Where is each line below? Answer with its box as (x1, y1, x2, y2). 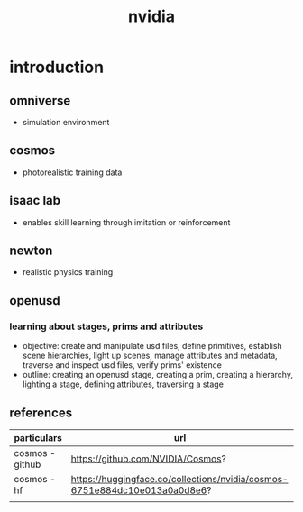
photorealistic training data (22, 167, 123, 178)
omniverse (9, 93, 71, 108)
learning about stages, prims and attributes (9, 320, 204, 333)
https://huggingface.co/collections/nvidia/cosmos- (70, 472, 289, 485)
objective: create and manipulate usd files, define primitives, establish (22, 341, 282, 352)
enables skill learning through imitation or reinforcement (22, 216, 231, 227)
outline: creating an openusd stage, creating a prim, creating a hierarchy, (22, 370, 293, 380)
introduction (9, 57, 105, 78)
